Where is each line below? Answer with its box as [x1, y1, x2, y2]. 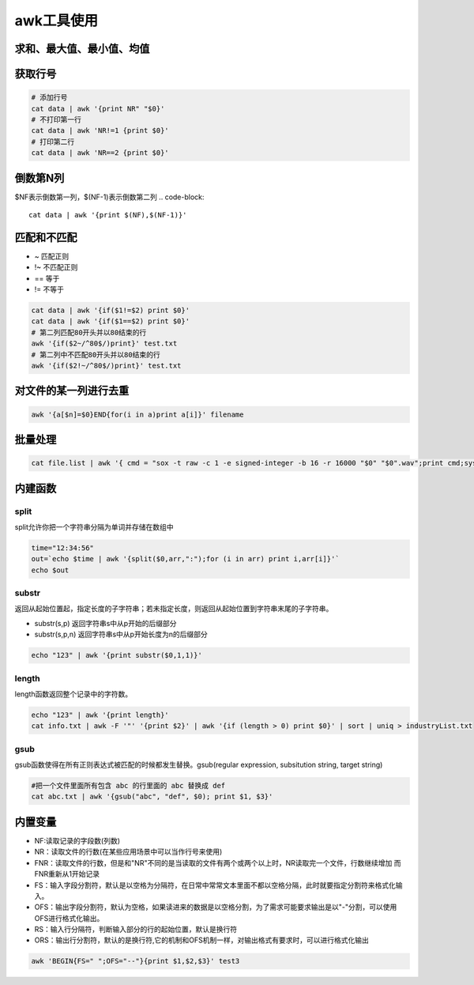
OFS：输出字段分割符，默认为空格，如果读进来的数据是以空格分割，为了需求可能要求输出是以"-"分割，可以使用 [34, 902, 397, 912]
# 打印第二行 [31, 137, 75, 146]
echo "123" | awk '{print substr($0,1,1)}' [31, 651, 203, 660]
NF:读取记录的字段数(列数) [34, 836, 121, 845]
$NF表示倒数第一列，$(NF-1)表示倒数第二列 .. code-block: [14, 192, 205, 202]
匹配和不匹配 [14, 230, 77, 244]
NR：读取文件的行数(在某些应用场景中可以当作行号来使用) [34, 847, 223, 857]
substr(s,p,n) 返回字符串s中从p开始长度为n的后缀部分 [34, 629, 209, 640]
